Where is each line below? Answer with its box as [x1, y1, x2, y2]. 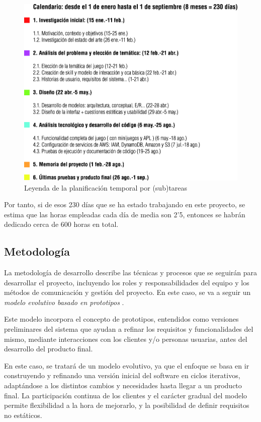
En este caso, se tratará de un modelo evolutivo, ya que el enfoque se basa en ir [4, 360, 249, 371]
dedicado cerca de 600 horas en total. [4, 219, 119, 229]
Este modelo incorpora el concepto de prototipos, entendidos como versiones [4, 314, 239, 324]
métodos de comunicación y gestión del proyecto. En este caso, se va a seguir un [4, 287, 251, 297]
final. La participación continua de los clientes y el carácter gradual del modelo [4, 390, 247, 400]
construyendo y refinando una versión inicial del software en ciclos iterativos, [4, 370, 240, 381]
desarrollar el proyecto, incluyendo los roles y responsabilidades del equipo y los [4, 277, 249, 287]
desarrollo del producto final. [4, 343, 93, 354]
